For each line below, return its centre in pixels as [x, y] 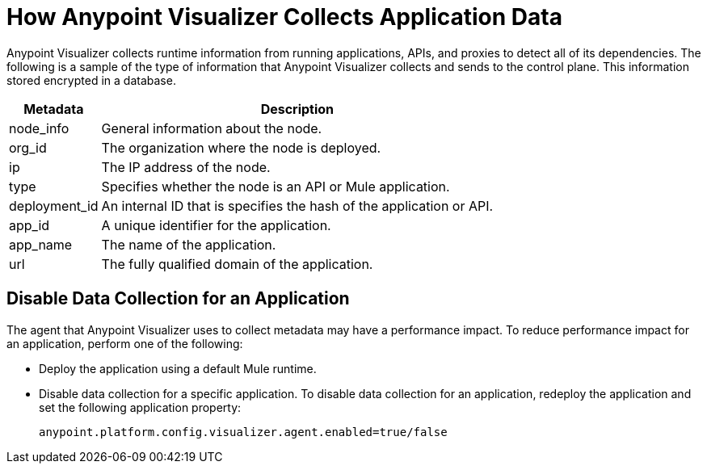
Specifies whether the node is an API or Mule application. [276, 186]
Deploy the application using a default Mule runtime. [178, 368]
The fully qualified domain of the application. [237, 264]
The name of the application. [189, 244]
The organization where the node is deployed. [241, 147]
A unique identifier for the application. [216, 225]
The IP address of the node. [186, 167]
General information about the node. [212, 128]
